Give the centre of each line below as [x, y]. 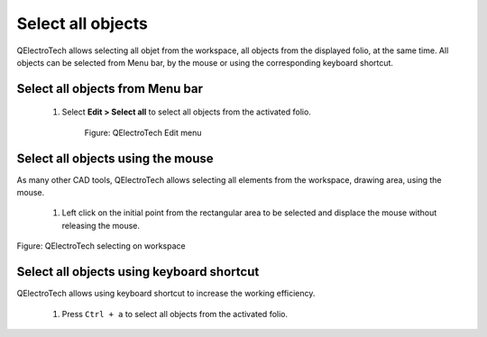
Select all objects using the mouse [115, 158]
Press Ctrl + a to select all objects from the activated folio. [175, 314]
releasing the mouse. [101, 225]
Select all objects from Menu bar [110, 89]
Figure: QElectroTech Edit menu [143, 132]
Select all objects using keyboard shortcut [138, 272]
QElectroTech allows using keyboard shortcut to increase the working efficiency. [166, 294]
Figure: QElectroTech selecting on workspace [101, 246]
